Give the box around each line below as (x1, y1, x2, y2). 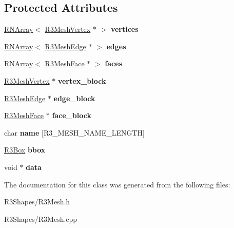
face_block (52, 110, 91, 121)
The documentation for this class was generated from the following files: (4, 179, 230, 189)
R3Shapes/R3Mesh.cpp (4, 213, 77, 224)
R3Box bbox (4, 144, 46, 155)
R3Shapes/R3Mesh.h (4, 196, 70, 207)
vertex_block (57, 75, 106, 86)
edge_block (53, 92, 95, 103)
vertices (110, 24, 139, 34)
